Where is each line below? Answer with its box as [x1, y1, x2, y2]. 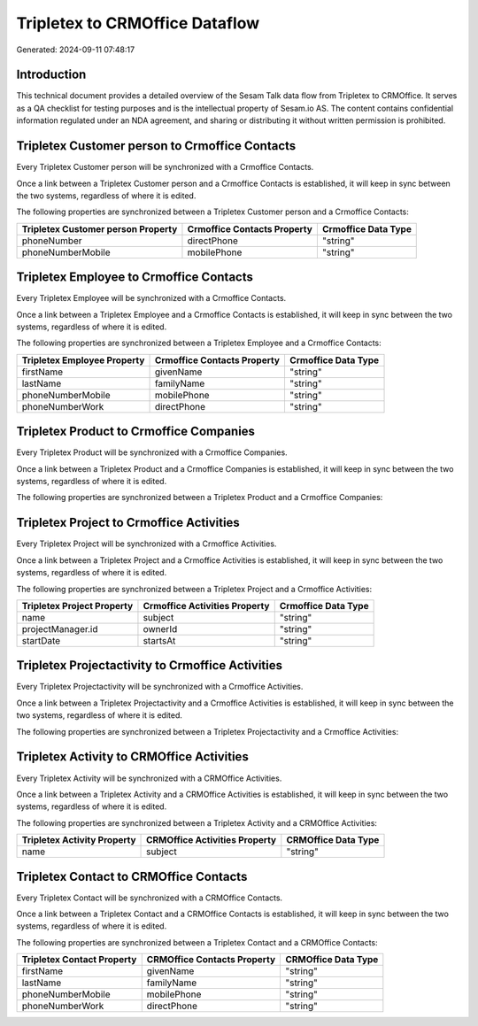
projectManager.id [21, 622, 98, 635]
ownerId [143, 622, 178, 635]
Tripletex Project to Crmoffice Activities [16, 515, 241, 530]
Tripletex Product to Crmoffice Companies [16, 424, 256, 439]
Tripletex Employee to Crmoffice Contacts [16, 270, 254, 285]
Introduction [16, 67, 87, 82]
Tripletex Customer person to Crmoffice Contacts [16, 138, 297, 154]
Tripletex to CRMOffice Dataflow [16, 13, 260, 33]
